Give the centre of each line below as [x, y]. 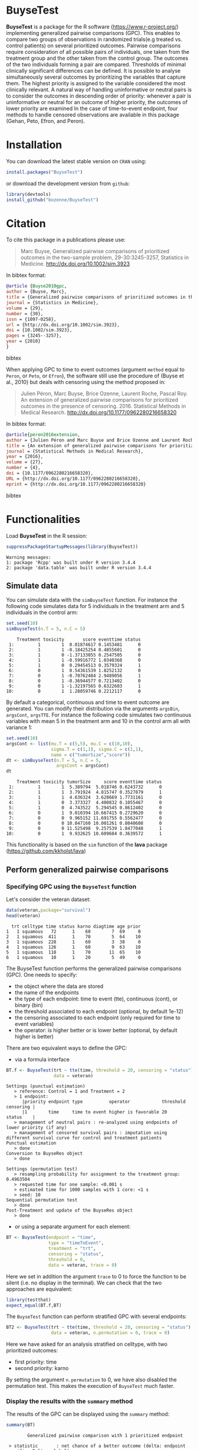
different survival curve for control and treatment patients [84, 1138]
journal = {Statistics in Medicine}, [52, 303]
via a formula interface [42, 1059]
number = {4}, [24, 468]
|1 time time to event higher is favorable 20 [94, 1112]
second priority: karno [42, 1368]
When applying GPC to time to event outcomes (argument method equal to [95, 369]
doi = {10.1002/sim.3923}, [39, 330]
